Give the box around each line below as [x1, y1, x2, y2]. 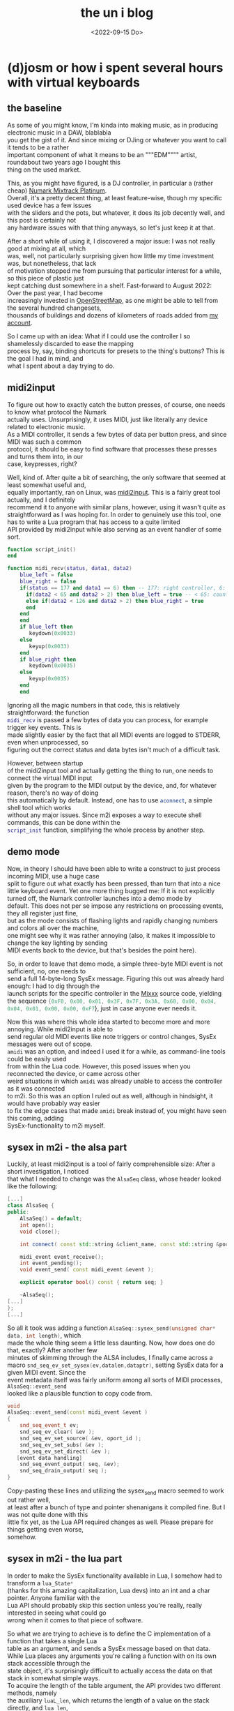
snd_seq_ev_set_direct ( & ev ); [19, 1448, 111, 1455]
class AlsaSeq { [7, 1202, 54, 1209]
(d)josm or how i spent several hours [7, 59, 224, 75]
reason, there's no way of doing [7, 789, 99, 797]
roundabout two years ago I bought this [7, 158, 120, 166]
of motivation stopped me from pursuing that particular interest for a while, [7, 267, 221, 275]
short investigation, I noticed [7, 1167, 89, 1176]
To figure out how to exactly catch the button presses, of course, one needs [7, 400, 226, 409]
